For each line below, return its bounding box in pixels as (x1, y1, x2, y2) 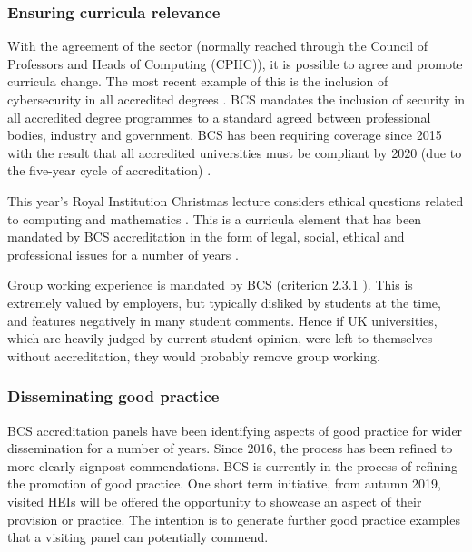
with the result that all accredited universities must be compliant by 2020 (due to (7, 143, 462, 162)
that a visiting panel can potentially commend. (7, 527, 269, 547)
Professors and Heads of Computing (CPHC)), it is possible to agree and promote (7, 54, 463, 73)
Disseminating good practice (7, 385, 220, 408)
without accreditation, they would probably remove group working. (7, 346, 380, 365)
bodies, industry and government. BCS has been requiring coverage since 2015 (7, 125, 442, 144)
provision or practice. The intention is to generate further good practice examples (7, 509, 461, 528)
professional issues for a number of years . (7, 244, 239, 263)
